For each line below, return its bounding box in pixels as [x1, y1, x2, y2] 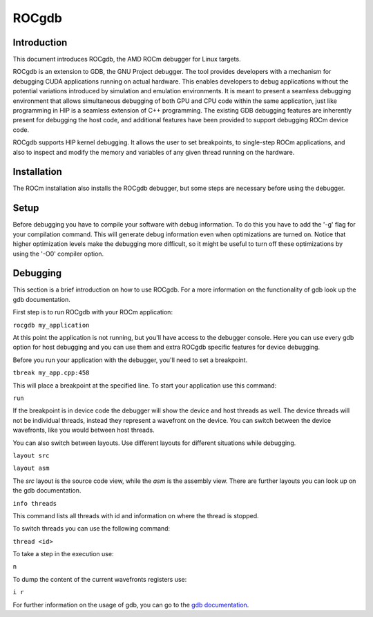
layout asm [12, 464, 50, 473]
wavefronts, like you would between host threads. [12, 426, 155, 435]
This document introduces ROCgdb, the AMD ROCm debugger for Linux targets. [12, 55, 241, 64]
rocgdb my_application [12, 321, 90, 329]
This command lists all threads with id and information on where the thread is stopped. [12, 511, 259, 520]
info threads [12, 500, 57, 507]
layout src [12, 451, 50, 459]
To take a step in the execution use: [12, 550, 114, 558]
